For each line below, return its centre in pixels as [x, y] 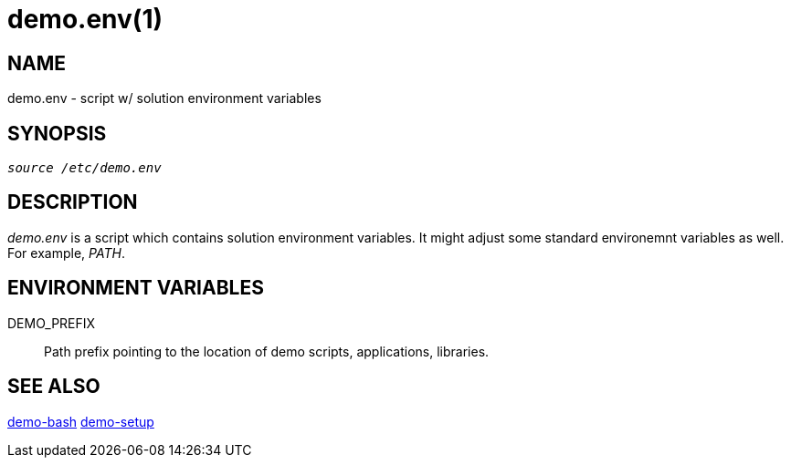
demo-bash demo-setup [81, 421]
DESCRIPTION [73, 202]
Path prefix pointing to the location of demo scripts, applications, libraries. [267, 351]
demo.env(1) [85, 19]
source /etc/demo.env [84, 168]
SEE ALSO [54, 387]
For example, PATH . [66, 253]
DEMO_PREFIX [52, 323]
